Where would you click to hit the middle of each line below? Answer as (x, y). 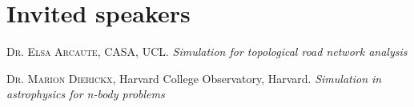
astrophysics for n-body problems (86, 94)
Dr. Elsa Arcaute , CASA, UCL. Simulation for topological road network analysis (207, 52)
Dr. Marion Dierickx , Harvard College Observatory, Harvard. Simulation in (194, 78)
